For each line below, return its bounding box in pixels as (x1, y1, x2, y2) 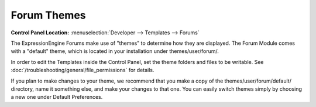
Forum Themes (11, 9, 86, 22)
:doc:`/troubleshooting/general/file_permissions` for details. (11, 67, 154, 74)
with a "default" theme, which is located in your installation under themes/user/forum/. (11, 48, 219, 55)
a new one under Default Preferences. (11, 94, 103, 101)
